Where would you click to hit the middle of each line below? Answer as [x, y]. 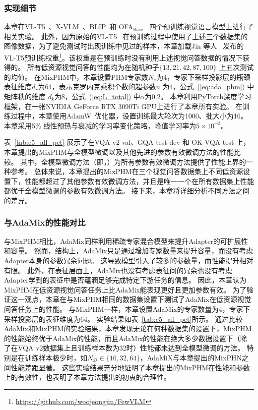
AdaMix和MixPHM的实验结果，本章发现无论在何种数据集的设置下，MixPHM [128, 328]
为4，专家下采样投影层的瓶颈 [203, 77]
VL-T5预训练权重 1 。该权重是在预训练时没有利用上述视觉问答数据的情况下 [123, 57]
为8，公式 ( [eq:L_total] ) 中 [97, 96]
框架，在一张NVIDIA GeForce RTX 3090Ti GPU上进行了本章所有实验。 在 [123, 106]
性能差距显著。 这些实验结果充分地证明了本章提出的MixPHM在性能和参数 [130, 367]
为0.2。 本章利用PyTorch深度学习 [198, 96]
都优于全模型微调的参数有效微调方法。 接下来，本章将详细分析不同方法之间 [127, 191]
